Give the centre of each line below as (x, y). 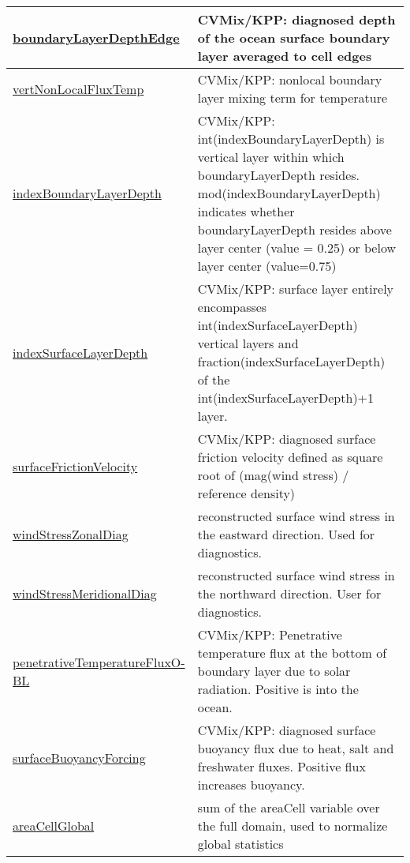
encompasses (232, 307)
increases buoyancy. (251, 784)
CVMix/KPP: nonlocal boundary (290, 79)
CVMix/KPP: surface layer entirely (296, 289)
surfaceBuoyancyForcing (79, 757)
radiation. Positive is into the (278, 689)
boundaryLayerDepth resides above (294, 229)
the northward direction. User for (289, 593)
